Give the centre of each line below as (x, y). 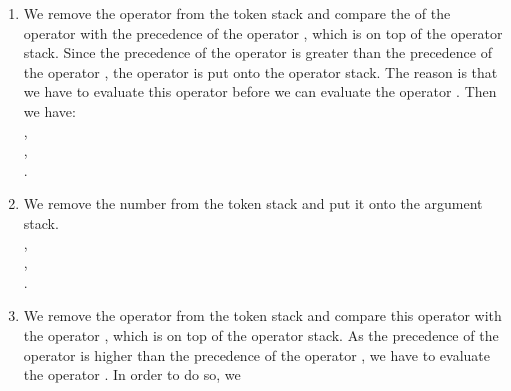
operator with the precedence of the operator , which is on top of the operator (263, 32)
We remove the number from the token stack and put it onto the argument (253, 203)
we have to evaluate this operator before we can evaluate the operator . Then (260, 91)
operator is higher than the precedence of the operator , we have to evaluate (256, 354)
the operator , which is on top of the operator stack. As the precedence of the (261, 334)
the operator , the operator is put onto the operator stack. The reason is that (260, 71)
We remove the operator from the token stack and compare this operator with (262, 315)
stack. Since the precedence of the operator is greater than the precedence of (257, 52)
